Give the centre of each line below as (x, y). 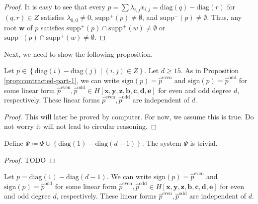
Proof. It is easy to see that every (55, 6)
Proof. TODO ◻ (30, 159)
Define (14, 143)
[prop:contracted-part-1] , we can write (62, 80)
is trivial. (204, 143)
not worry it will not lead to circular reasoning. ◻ (81, 126)
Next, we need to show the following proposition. (79, 53)
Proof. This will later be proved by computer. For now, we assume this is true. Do (129, 116)
